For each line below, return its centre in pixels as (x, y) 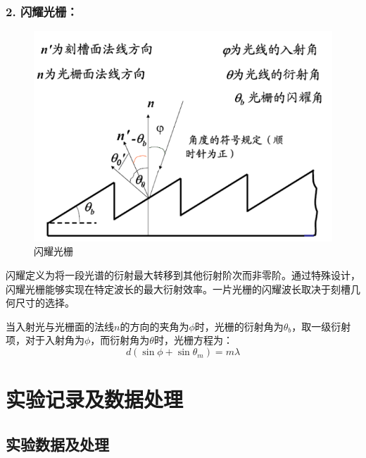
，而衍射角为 (120, 340)
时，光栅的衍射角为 (239, 326)
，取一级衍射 (321, 326)
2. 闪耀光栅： (42, 11)
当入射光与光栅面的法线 (60, 326)
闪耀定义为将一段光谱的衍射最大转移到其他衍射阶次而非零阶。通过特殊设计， (183, 275)
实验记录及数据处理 (95, 399)
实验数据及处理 (57, 444)
